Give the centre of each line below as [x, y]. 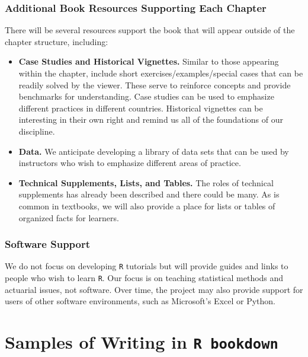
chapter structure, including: [57, 41]
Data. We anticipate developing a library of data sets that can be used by [154, 151]
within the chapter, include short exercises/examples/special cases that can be [161, 73]
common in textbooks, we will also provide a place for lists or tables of [147, 205]
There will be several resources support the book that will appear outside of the [150, 30]
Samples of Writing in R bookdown [142, 342]
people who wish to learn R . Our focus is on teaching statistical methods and [144, 278]
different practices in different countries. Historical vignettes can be [141, 108]
